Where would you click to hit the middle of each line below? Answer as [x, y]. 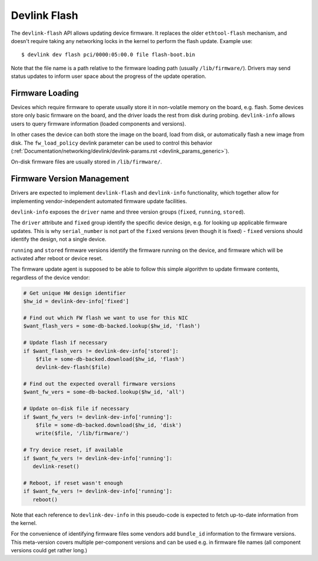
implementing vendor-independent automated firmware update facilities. [99, 201]
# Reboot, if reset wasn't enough [73, 483]
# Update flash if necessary [65, 343]
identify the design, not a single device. [59, 240]
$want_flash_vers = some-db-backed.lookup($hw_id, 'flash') [112, 326]
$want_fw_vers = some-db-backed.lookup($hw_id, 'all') [104, 392]
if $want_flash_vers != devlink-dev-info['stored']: [101, 351]
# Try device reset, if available [73, 450]
